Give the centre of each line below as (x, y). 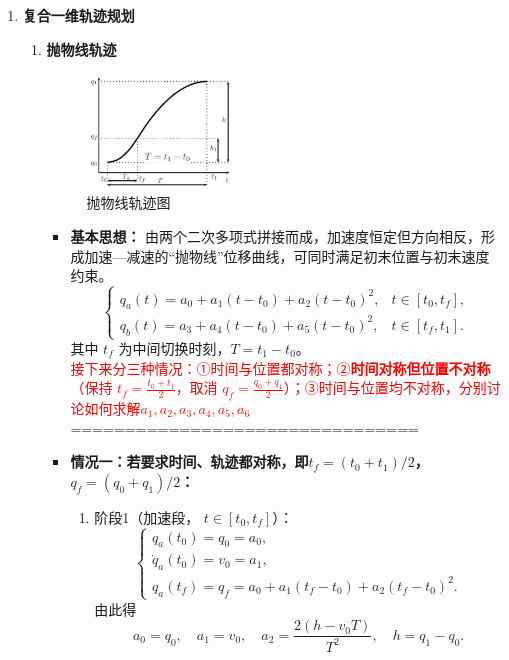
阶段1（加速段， (147, 516)
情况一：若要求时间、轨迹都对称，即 (189, 461)
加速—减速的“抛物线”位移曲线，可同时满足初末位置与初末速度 (287, 255)
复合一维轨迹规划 (78, 15)
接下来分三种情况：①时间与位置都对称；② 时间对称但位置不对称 (280, 367)
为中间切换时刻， (174, 348)
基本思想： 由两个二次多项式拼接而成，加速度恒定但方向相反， (276, 236)
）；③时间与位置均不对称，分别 (385, 387)
